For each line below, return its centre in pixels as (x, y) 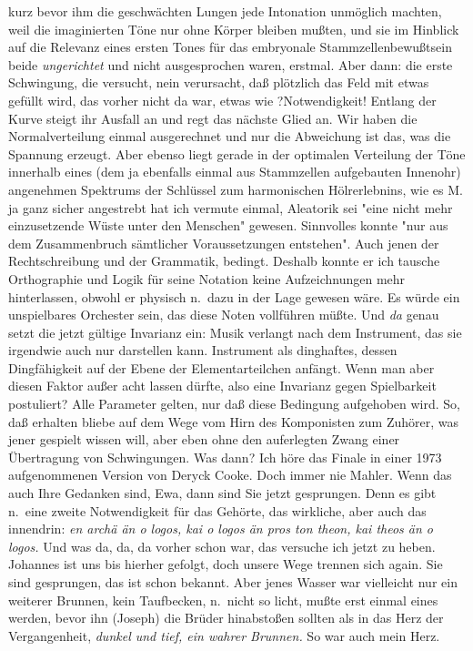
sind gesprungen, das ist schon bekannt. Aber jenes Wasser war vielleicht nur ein (233, 582)
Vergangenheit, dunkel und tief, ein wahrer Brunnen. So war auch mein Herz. (224, 635)
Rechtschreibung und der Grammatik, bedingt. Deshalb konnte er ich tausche (224, 261)
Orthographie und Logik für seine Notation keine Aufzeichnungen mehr (207, 278)
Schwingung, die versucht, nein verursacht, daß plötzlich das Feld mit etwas (219, 82)
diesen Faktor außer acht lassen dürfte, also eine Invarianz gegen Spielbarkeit (222, 386)
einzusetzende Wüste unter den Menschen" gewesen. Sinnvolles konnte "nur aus (228, 225)
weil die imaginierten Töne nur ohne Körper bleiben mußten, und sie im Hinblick (234, 29)
